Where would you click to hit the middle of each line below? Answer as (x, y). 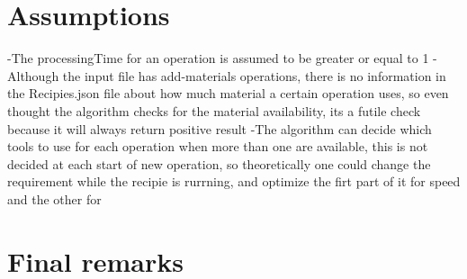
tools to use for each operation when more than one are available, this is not (218, 146)
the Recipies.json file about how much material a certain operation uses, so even (228, 93)
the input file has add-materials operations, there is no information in (254, 75)
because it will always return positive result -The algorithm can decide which (220, 128)
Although (33, 75)
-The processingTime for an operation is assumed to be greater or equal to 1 (218, 58)
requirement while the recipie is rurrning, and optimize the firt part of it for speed (234, 181)
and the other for (54, 198)
